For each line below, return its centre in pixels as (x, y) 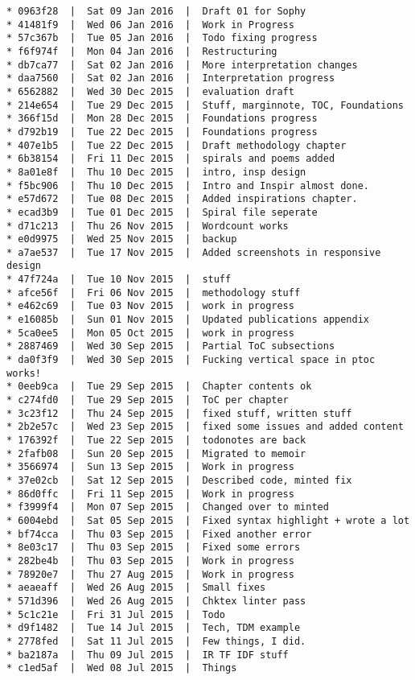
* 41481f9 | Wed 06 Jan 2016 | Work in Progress (150, 25)
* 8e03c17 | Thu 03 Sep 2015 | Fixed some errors (154, 548)
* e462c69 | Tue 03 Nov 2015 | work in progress (150, 306)
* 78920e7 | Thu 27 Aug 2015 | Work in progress (150, 574)
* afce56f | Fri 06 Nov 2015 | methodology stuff (154, 293)
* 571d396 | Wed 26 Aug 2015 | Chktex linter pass (156, 601)
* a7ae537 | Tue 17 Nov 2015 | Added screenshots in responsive (194, 252)
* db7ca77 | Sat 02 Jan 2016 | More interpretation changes (182, 65)
